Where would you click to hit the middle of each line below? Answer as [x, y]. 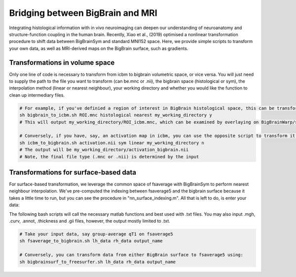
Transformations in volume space [62, 63]
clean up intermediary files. [37, 95]
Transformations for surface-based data [73, 172]
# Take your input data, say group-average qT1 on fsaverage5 [96, 234]
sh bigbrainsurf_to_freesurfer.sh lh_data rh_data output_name [98, 262]
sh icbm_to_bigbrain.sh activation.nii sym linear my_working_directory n [112, 143]
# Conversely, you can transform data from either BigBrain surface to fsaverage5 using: [131, 255]
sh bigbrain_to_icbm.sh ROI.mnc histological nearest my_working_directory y [116, 115]
